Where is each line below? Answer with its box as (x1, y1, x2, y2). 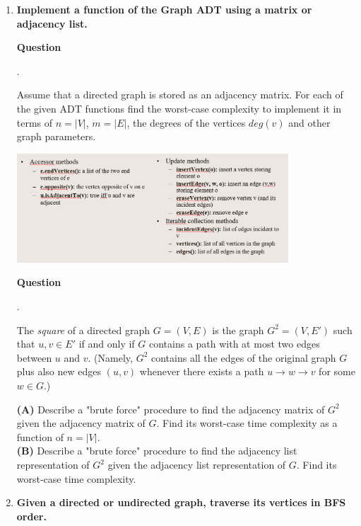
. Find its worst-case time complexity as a (156, 416, 338, 430)
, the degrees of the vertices (126, 115, 246, 130)
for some (319, 364, 355, 379)
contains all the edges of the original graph (150, 350, 336, 365)
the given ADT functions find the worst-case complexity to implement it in (16, 101, 342, 115)
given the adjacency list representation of (107, 457, 286, 471)
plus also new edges (16, 364, 102, 379)
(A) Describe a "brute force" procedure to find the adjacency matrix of (16, 401, 325, 416)
